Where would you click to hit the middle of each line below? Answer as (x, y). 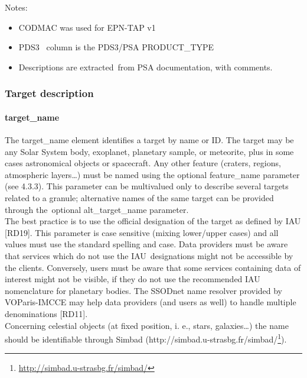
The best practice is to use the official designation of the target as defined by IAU (153, 221)
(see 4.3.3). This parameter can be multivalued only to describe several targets (147, 186)
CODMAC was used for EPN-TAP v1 (87, 27)
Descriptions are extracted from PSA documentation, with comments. (146, 67)
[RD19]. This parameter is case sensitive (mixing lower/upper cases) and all (142, 232)
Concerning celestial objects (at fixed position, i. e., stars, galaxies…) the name (147, 325)
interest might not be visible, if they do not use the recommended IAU (133, 279)
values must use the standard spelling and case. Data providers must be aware (146, 244)
